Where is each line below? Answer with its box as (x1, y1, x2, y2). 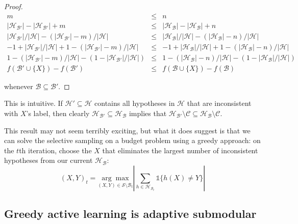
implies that (129, 107, 167, 118)
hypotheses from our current (4, 155, 93, 165)
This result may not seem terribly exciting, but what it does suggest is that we (4, 125, 251, 135)
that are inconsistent (187, 98, 252, 108)
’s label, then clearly (26, 107, 90, 118)
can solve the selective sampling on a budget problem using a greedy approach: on (4, 135, 261, 146)
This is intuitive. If (4, 98, 63, 108)
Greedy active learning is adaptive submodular (4, 206, 257, 221)
